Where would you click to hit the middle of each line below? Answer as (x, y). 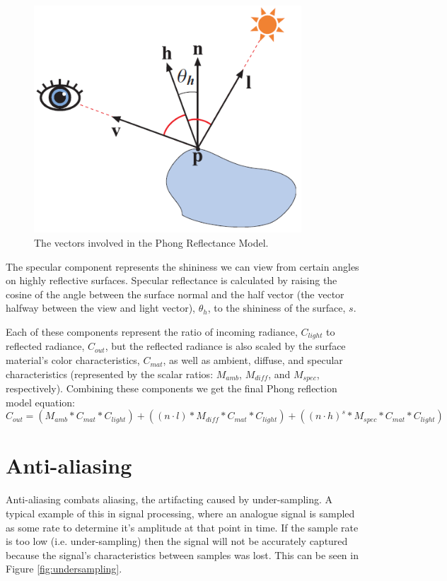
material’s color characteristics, (73, 360)
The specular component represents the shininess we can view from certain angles (182, 266)
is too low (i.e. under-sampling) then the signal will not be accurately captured (177, 541)
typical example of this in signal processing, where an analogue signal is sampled (180, 513)
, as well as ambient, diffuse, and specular (253, 360)
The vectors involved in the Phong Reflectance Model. (151, 243)
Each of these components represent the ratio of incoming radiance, (152, 332)
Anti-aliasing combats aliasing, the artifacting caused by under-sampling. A (169, 499)
